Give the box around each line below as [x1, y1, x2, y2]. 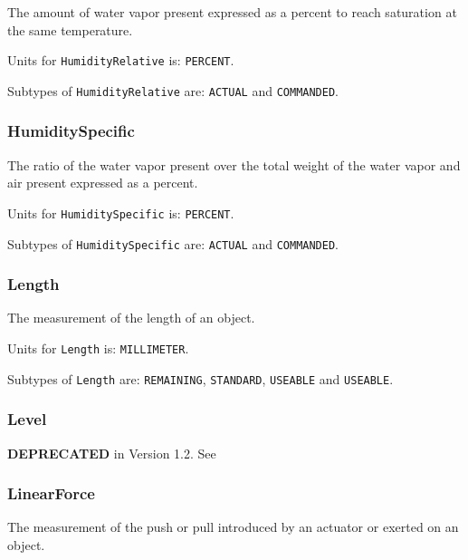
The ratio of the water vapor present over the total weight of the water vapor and [7, 155, 461, 174]
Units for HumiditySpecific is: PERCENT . [7, 203, 234, 222]
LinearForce [7, 482, 95, 505]
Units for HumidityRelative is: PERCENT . [7, 51, 234, 70]
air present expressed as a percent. [7, 173, 198, 192]
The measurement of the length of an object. [7, 308, 255, 327]
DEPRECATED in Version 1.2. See [7, 443, 216, 462]
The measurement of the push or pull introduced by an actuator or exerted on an [7, 517, 459, 536]
